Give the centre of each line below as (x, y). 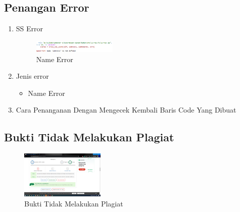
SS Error (30, 29)
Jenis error (32, 76)
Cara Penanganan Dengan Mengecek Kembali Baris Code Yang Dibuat (126, 110)
